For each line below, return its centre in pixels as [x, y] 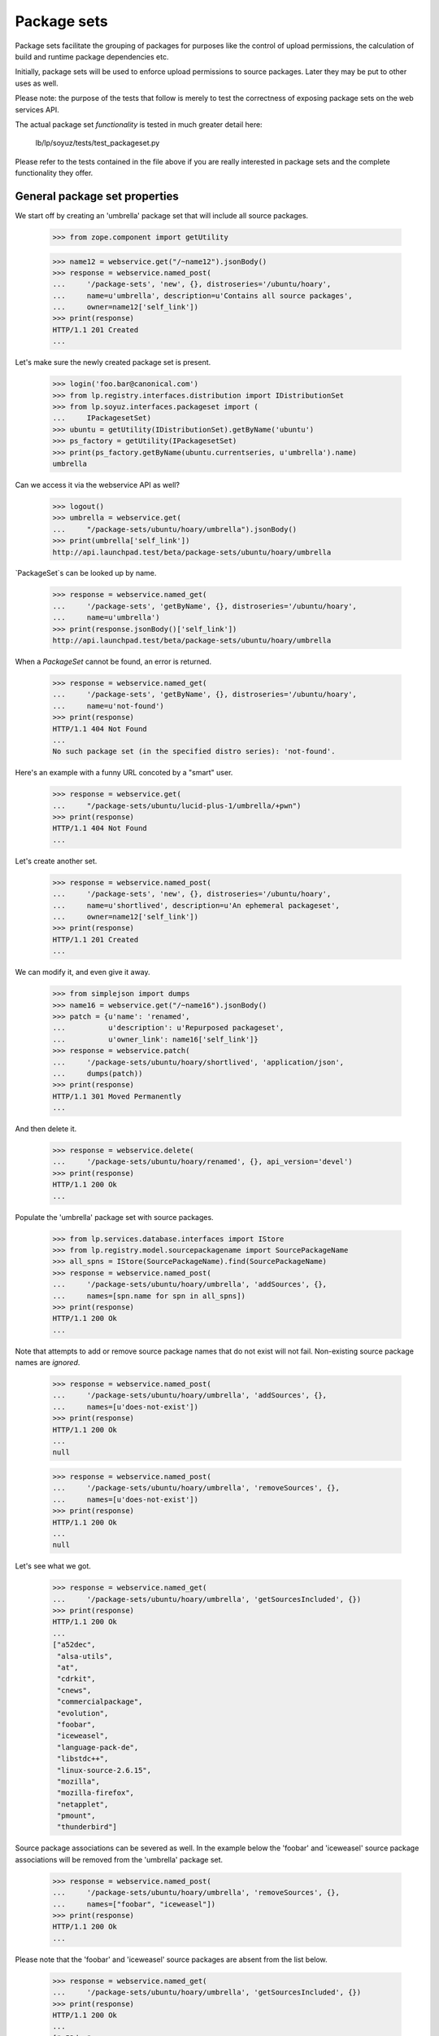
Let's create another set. [56, 861]
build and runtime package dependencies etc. [92, 56]
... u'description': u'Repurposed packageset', [168, 1028]
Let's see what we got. [53, 1566]
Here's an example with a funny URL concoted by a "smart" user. [124, 773]
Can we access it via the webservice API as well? [98, 485]
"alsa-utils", [85, 1656]
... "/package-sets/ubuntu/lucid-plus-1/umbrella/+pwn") [177, 805]
